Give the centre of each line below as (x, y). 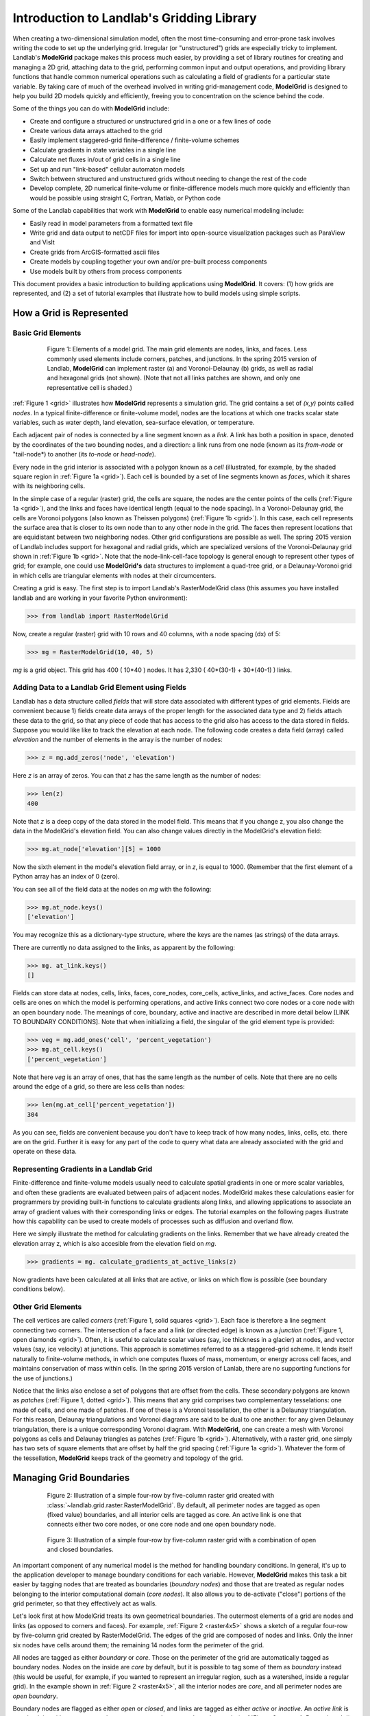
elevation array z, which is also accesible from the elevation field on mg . (114, 1243)
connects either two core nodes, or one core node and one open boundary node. (161, 1524)
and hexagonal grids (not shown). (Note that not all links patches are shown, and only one (174, 378)
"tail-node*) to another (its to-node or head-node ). (85, 454)
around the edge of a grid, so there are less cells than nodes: (99, 1087)
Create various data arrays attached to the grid (96, 131)
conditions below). (39, 1289)
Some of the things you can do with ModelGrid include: (91, 108)
